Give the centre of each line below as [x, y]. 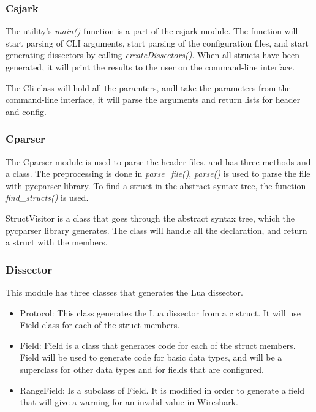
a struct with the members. [57, 242]
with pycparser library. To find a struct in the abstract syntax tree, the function [156, 185]
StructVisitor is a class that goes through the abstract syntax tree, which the [150, 218]
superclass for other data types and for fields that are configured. [142, 369]
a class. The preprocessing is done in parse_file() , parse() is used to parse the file [158, 174]
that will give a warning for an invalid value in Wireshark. [129, 402]
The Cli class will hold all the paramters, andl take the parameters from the [148, 87]
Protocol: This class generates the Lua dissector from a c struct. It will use [160, 313]
